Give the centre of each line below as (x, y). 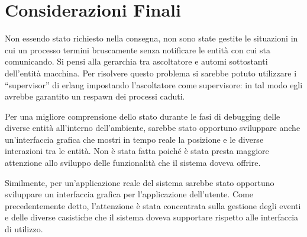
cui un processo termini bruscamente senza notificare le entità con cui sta (138, 49)
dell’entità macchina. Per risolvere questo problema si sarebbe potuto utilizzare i (151, 73)
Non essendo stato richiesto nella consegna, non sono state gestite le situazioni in (151, 38)
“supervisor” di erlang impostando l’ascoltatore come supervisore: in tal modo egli (154, 84)
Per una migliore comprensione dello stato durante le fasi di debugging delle (143, 116)
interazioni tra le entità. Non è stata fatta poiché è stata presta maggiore (137, 151)
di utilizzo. (24, 229)
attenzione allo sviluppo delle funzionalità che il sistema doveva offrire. (133, 163)
